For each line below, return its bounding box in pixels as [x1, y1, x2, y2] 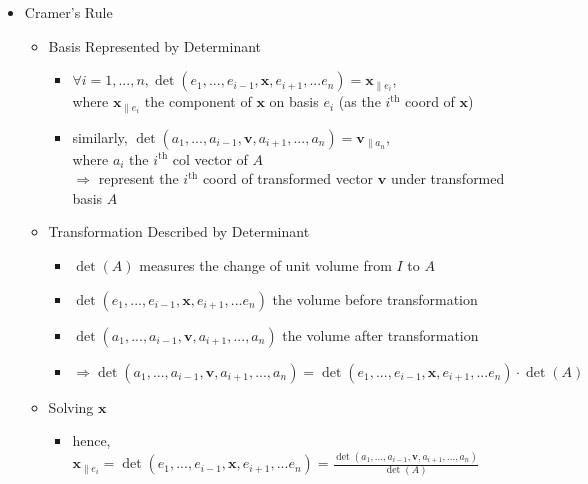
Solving [48, 396, 94, 417]
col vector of [172, 148, 248, 169]
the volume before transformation [272, 288, 478, 309]
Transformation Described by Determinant [48, 221, 310, 242]
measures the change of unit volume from [139, 255, 392, 276]
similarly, [72, 126, 128, 147]
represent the [98, 168, 179, 189]
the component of [144, 91, 252, 112]
